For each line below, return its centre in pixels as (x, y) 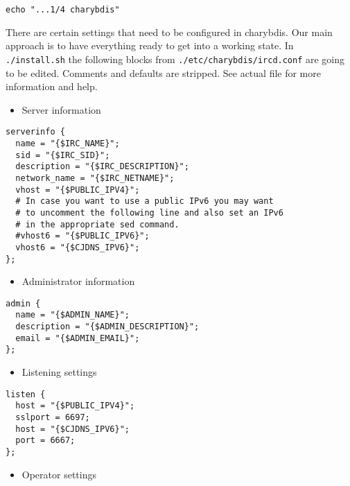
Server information (61, 109)
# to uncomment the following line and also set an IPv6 (149, 212)
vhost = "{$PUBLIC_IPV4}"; (78, 190)
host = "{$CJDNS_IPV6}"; (72, 429)
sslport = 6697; (53, 417)
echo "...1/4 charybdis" (63, 10)
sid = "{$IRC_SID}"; (63, 155)
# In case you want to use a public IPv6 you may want (145, 201)
